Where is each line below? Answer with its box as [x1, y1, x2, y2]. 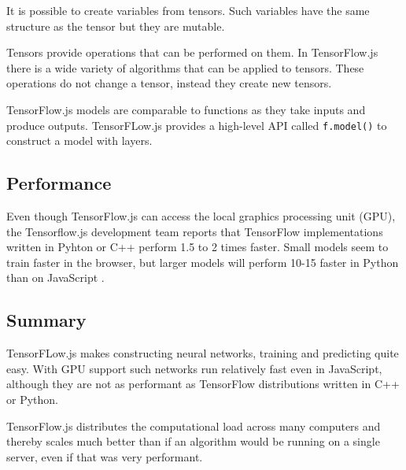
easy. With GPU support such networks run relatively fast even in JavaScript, [6, 360, 382, 376]
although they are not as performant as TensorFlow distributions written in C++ [6, 376, 400, 392]
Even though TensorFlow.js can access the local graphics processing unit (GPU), [6, 208, 396, 224]
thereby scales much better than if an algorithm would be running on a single [6, 433, 380, 450]
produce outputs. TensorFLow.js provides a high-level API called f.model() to [6, 117, 387, 133]
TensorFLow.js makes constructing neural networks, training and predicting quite [6, 345, 399, 361]
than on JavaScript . [6, 269, 105, 286]
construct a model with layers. [6, 132, 153, 149]
